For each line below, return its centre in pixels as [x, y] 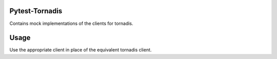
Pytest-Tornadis [36, 11]
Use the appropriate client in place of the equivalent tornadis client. [81, 50]
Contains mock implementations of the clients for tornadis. [71, 23]
